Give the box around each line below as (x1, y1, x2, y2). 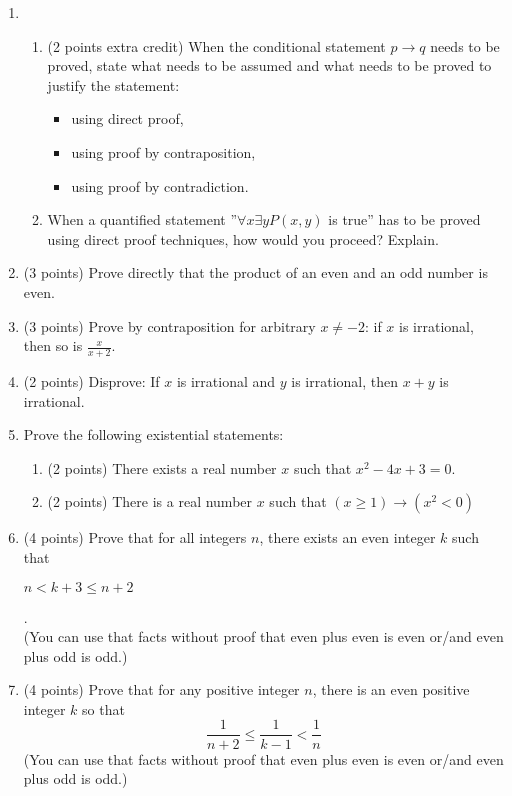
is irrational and (176, 370, 276, 391)
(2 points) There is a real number (47, 491, 253, 512)
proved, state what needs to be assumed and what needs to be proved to (47, 55, 492, 76)
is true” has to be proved (328, 209, 481, 230)
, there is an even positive (312, 679, 470, 700)
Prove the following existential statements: (23, 424, 284, 445)
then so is (23, 335, 83, 356)
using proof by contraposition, (71, 141, 256, 162)
